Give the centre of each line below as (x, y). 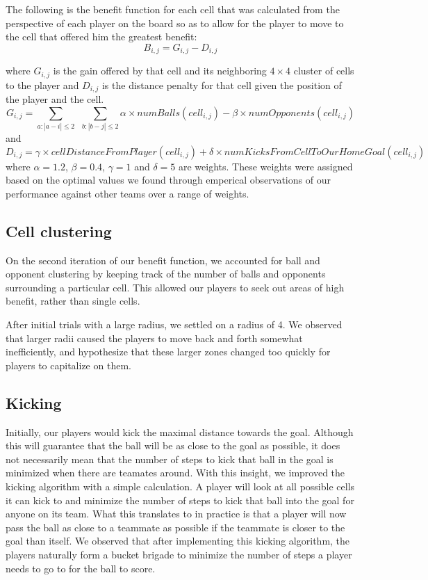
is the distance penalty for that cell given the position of (222, 84)
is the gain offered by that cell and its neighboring (160, 71)
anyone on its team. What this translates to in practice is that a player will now (176, 514)
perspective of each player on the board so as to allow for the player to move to (175, 23)
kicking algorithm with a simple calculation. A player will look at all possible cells (180, 486)
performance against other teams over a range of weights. (127, 193)
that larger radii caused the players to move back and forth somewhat (154, 338)
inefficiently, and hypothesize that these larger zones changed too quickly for (168, 352)
